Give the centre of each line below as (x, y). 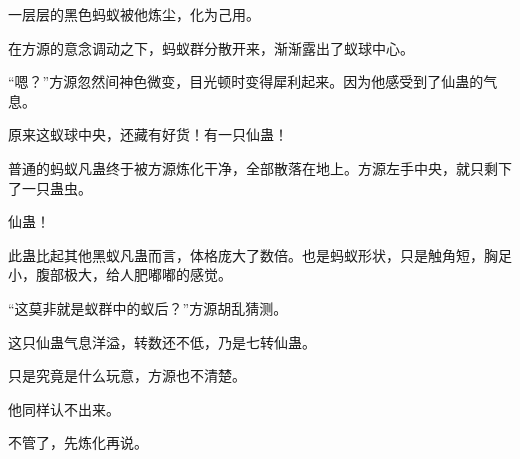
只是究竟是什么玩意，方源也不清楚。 (127, 375)
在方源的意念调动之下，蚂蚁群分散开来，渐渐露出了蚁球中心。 (211, 47)
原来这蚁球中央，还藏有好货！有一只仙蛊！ (148, 134)
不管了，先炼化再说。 (78, 442)
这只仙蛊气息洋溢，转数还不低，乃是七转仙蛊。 (162, 341)
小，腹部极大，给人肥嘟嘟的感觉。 (120, 274)
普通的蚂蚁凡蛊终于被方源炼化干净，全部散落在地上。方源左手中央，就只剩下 (260, 167)
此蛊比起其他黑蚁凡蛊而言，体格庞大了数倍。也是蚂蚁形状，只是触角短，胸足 (260, 254)
